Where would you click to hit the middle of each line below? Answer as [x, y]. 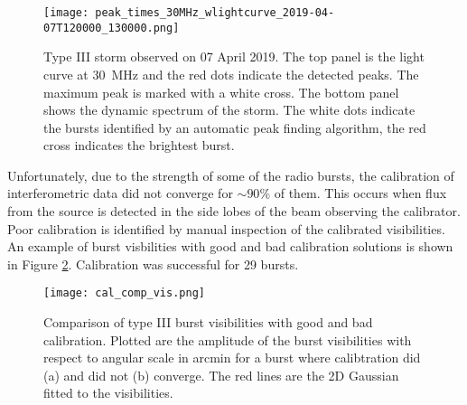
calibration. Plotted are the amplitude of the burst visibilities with [228, 339]
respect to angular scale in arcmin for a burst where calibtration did [232, 358]
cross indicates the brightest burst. [139, 145]
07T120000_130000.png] [112, 28]
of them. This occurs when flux [360, 193]
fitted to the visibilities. [108, 393]
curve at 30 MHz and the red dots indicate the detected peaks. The [231, 74]
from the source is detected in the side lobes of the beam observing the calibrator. [234, 211]
